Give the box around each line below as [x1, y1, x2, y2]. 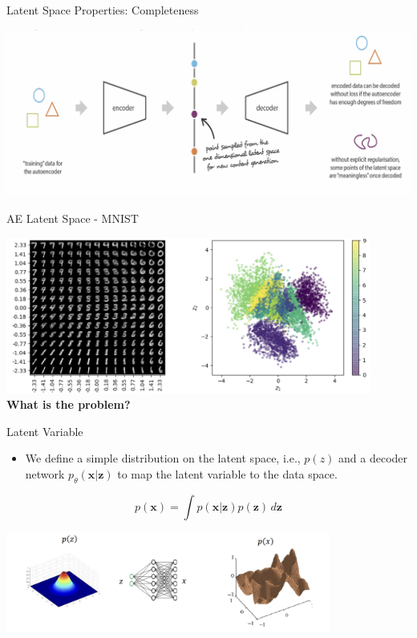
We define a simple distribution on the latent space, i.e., [25, 450, 301, 466]
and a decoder [338, 450, 408, 466]
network [25, 465, 65, 482]
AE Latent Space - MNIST [6, 210, 139, 227]
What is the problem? [6, 396, 131, 413]
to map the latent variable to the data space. [117, 465, 338, 482]
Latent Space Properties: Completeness [6, 2, 199, 18]
